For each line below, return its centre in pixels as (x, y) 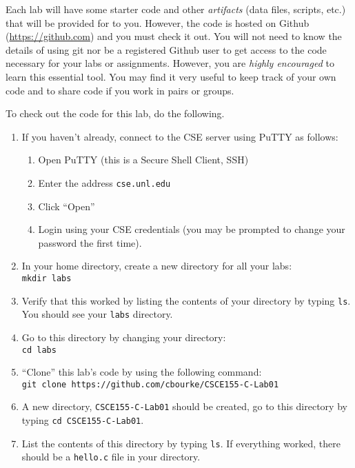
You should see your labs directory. (97, 314)
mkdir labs (47, 278)
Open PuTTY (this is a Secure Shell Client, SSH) (143, 160)
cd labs (39, 350)
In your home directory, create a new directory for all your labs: (157, 266)
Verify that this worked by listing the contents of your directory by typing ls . (186, 300)
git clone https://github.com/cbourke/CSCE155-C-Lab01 (150, 384)
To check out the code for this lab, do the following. (115, 113)
